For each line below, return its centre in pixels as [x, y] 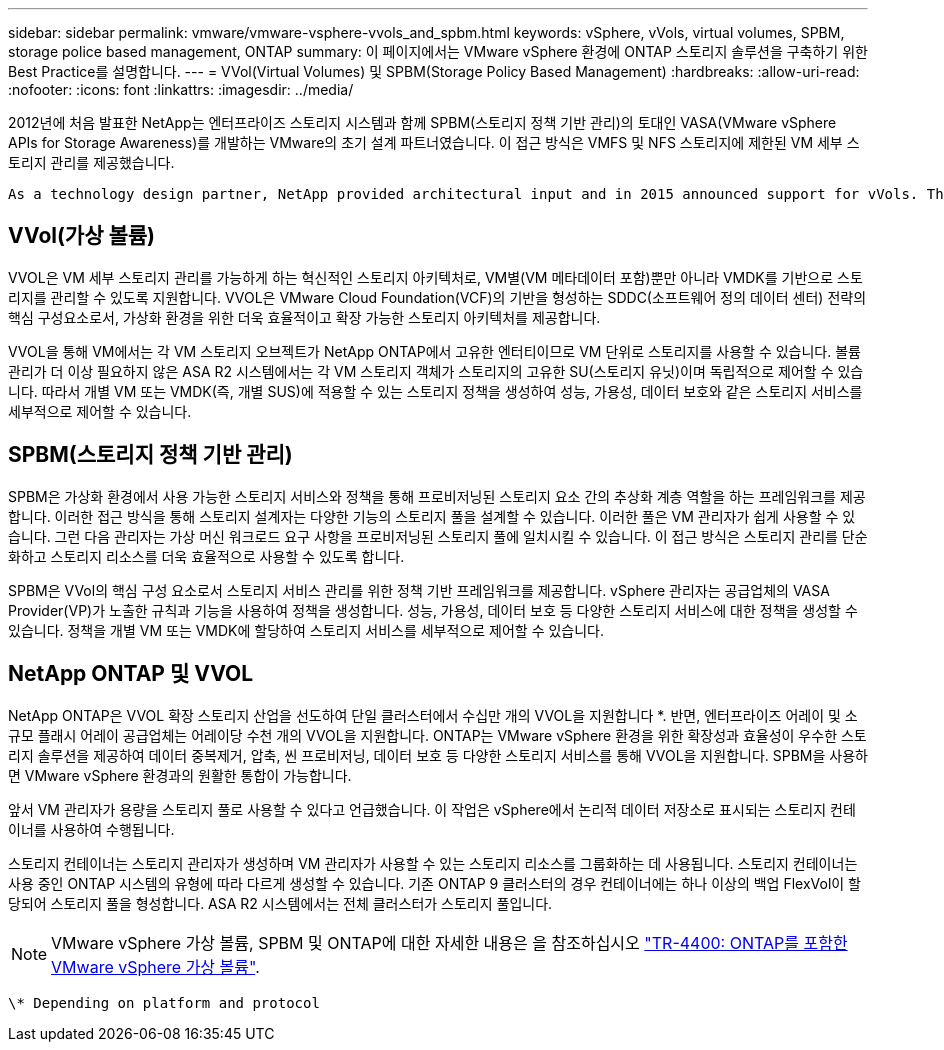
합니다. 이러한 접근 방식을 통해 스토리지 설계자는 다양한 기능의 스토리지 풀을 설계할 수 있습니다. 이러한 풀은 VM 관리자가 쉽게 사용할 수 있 [432, 516]
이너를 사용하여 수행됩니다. [91, 829]
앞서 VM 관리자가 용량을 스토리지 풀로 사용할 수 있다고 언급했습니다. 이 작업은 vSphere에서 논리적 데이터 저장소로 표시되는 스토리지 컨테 [432, 809]
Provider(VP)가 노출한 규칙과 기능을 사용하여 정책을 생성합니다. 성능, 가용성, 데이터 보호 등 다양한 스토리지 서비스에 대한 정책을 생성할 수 [433, 610]
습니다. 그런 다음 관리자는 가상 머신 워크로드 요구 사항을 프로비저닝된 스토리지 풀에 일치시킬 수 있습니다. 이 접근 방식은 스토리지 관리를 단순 [438, 536]
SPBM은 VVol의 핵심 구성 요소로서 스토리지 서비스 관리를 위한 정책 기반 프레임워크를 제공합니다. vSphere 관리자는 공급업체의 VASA [419, 590]
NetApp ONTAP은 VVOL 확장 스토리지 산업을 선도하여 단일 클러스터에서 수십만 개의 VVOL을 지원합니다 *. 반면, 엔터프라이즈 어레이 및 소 [433, 715]
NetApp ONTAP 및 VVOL [131, 674]
